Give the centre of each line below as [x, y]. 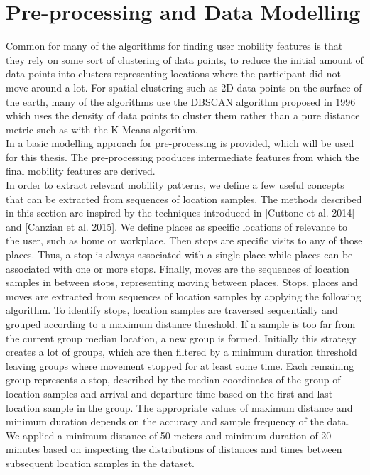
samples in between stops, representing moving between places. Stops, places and [182, 282]
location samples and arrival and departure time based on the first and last [169, 393]
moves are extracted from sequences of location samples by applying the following [184, 296]
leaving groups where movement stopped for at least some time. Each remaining [180, 365]
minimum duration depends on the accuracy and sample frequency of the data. [178, 421]
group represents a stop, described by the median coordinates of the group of [173, 380]
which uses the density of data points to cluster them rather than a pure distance [183, 115]
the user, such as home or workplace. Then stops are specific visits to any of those [184, 240]
